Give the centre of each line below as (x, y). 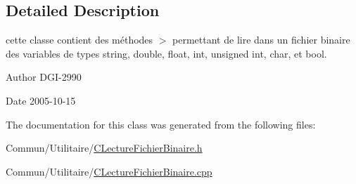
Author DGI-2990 (44, 77)
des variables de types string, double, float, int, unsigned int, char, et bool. (166, 53)
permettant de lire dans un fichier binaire (261, 40)
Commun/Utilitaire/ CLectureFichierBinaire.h (104, 148)
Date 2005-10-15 (41, 100)
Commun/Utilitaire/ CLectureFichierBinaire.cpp (109, 171)
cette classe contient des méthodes (80, 40)
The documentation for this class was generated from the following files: (161, 124)
